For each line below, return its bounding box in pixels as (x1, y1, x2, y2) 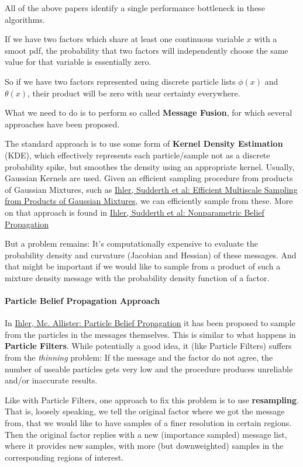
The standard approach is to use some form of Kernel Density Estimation (5, 137, 283, 150)
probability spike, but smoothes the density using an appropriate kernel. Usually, (5, 160, 295, 172)
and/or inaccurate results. (5, 374, 98, 386)
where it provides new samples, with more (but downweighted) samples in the (5, 440, 284, 452)
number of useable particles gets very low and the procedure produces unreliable (5, 362, 293, 375)
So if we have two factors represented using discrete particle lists (5, 75, 236, 87)
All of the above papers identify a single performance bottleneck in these (5, 2, 265, 13)
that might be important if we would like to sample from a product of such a (5, 260, 281, 272)
